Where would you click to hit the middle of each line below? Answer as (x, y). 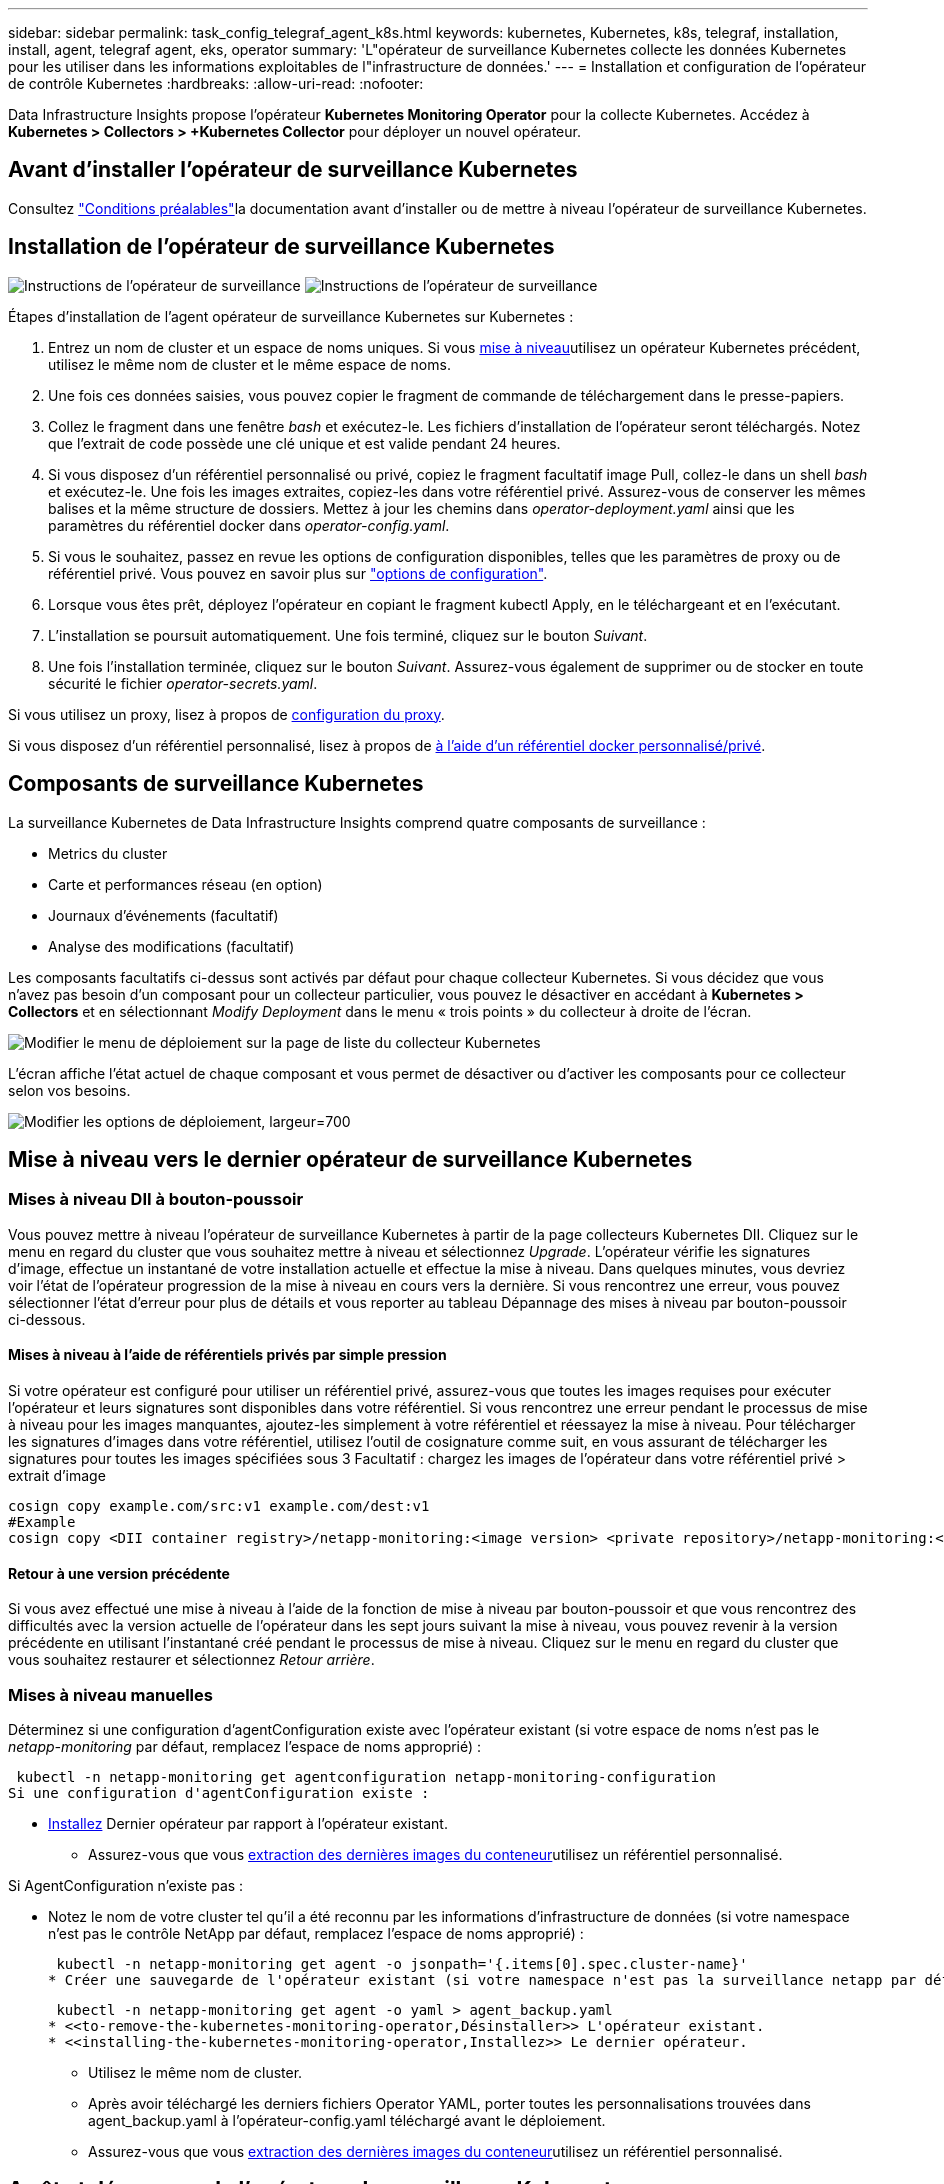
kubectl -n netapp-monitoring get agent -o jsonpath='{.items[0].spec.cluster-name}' (402, 1963)
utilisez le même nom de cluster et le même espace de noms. (249, 364)
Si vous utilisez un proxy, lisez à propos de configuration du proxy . (226, 714)
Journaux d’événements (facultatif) (163, 915)
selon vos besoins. (69, 1090)
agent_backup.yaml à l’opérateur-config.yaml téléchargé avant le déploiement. (347, 2120)
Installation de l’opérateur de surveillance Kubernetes (281, 247)
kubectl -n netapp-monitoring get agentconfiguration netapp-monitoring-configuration (366, 1776)
